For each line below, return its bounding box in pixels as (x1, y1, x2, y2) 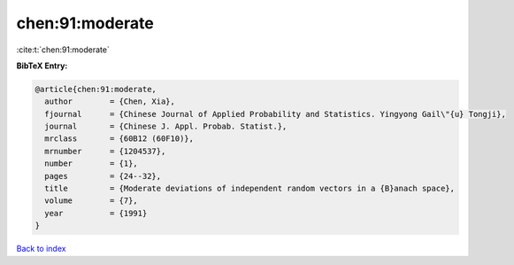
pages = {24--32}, (44, 171, 162, 181)
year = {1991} (44, 208, 148, 218)
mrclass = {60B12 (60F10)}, (44, 134, 195, 144)
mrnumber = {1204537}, (44, 146, 166, 156)
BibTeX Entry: (16, 60, 68, 71)
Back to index (16, 244, 66, 254)
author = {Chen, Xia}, (44, 97, 176, 106)
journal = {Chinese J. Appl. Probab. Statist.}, (44, 121, 288, 132)
